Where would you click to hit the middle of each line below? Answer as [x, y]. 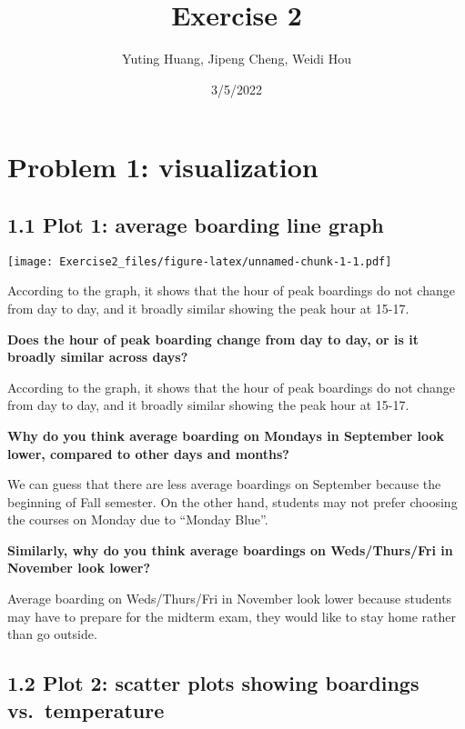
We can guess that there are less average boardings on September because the [224, 484]
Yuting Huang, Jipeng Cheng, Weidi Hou [237, 59]
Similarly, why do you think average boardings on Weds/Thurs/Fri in [230, 549]
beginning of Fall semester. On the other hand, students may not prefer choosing [232, 501]
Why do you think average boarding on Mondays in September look [226, 435]
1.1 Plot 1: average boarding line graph [196, 224]
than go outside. [52, 634]
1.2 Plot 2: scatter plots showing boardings [213, 683]
